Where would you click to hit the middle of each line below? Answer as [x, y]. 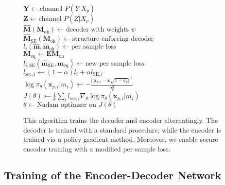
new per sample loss [115, 63]
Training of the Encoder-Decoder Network [113, 175]
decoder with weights [97, 30]
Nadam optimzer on [67, 105]
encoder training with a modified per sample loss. [97, 148]
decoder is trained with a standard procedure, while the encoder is [122, 129]
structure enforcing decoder [113, 39]
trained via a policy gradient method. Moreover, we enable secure [121, 139]
